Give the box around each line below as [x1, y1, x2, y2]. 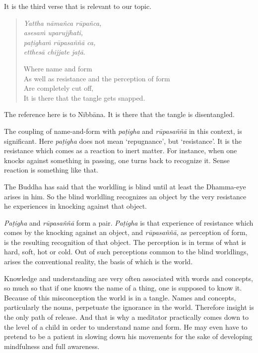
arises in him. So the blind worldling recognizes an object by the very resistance [4, 191, 247, 201]
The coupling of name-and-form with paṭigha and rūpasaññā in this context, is [4, 125, 242, 136]
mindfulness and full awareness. [4, 341, 100, 351]
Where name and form [23, 63, 92, 73]
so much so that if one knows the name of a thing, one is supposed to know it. [4, 283, 242, 293]
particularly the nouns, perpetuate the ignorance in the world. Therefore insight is [4, 302, 254, 312]
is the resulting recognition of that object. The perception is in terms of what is [4, 236, 246, 247]
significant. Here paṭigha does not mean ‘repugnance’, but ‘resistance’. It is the [4, 135, 242, 146]
